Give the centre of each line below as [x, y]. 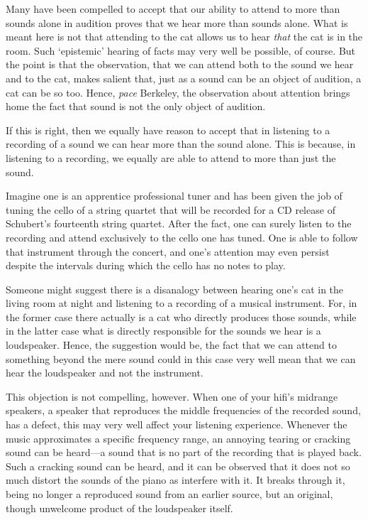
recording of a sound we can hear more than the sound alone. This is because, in [181, 144]
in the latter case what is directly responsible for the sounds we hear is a [163, 331]
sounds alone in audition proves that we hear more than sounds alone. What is [177, 22]
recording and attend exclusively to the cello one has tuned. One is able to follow [182, 237]
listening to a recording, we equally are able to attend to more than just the [171, 157]
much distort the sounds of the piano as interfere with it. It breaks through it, [175, 480]
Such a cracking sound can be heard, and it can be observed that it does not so [178, 466]
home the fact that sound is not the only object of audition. [136, 106]
